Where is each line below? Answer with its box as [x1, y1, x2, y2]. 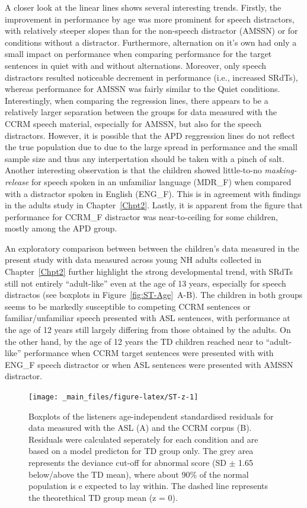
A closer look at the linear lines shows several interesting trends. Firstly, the [5, 1, 282, 13]
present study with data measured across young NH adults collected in [5, 253, 262, 266]
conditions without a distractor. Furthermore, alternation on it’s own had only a [5, 36, 297, 48]
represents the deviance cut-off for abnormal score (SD [28, 456, 226, 469]
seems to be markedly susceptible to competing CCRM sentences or [5, 300, 251, 312]
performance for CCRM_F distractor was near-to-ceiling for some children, [5, 210, 278, 223]
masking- [264, 164, 297, 176]
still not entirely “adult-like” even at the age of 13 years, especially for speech [5, 277, 286, 289]
